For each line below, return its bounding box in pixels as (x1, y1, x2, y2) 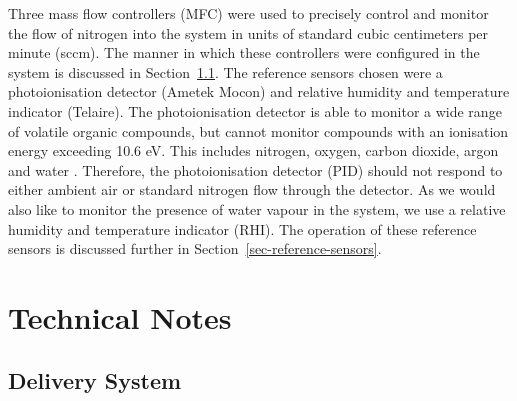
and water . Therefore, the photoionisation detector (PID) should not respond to (8, 159, 503, 180)
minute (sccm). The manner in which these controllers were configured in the (8, 42, 480, 63)
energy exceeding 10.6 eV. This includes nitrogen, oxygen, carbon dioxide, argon (8, 140, 499, 161)
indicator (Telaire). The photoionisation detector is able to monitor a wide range (8, 100, 502, 121)
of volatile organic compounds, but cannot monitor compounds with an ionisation (8, 120, 509, 141)
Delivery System (8, 365, 182, 396)
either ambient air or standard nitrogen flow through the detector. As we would (8, 179, 496, 200)
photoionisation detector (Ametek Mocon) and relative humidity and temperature (8, 81, 510, 102)
